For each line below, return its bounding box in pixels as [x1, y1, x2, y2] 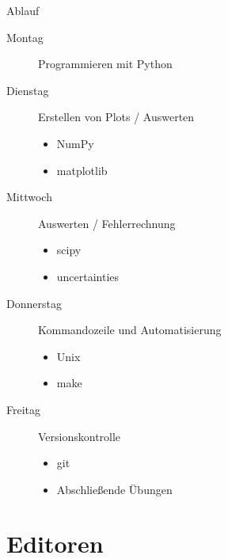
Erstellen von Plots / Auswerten [38, 108, 195, 125]
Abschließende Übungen [56, 481, 173, 497]
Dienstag [6, 82, 49, 98]
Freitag [6, 401, 41, 417]
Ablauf [6, 2, 40, 18]
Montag [6, 29, 44, 45]
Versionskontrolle [38, 428, 121, 444]
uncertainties [56, 268, 120, 284]
